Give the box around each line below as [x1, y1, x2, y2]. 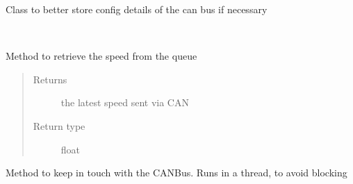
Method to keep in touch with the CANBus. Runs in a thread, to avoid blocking [6, 165, 347, 180]
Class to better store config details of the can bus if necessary [6, 2, 268, 16]
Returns [33, 72, 67, 86]
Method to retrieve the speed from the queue [6, 49, 197, 63]
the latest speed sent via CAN [60, 95, 189, 110]
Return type [33, 118, 85, 133]
